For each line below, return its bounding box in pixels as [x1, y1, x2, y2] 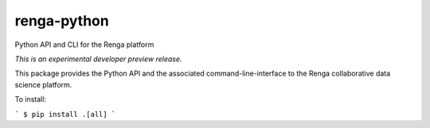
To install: [14, 95, 47, 104]
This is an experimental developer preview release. [14, 54, 182, 64]
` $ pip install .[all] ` [14, 110, 116, 118]
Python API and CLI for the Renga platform [14, 40, 154, 49]
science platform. [14, 80, 72, 89]
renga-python [14, 12, 109, 29]
